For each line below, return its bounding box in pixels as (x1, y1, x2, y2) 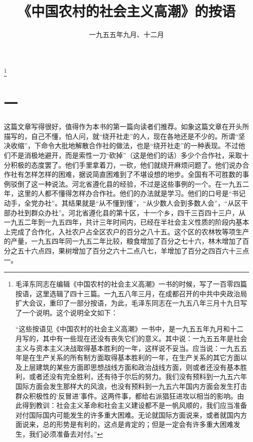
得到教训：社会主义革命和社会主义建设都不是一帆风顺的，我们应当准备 (22, 400, 247, 410)
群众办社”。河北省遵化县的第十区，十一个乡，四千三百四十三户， (31, 207, 239, 217)
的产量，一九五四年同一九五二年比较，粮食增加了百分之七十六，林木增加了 (4, 236, 242, 246)
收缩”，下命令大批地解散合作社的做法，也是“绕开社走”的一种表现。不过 (10, 140, 238, 151)
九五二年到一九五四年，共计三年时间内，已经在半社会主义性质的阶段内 (10, 217, 235, 227)
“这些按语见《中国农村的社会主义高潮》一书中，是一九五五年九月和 (15, 324, 230, 334)
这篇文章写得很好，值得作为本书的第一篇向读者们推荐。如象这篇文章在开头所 (4, 121, 249, 132)
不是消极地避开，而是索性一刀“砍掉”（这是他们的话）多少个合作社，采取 (10, 150, 242, 160)
